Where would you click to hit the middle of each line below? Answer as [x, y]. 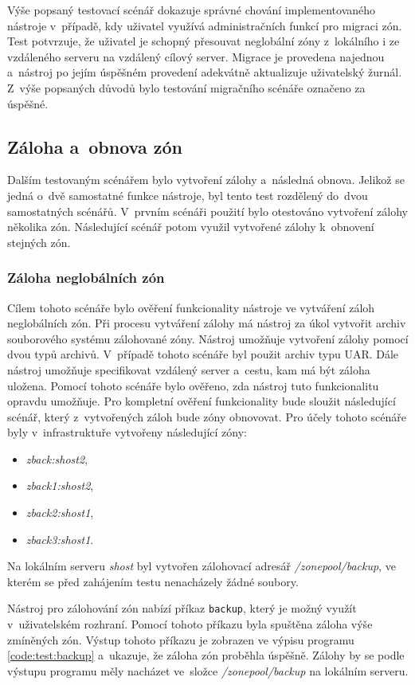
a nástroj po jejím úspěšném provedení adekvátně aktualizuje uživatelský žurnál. [205, 72]
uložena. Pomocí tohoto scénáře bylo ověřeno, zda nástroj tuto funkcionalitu [193, 385]
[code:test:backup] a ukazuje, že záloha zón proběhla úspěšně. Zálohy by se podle [206, 655]
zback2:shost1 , [60, 513]
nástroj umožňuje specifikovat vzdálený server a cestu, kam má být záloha [189, 369]
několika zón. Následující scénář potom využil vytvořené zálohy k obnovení [191, 227]
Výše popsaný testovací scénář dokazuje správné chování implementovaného [192, 10]
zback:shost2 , [57, 458]
